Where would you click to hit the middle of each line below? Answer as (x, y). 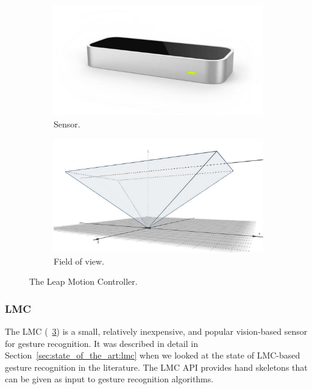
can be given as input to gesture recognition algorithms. (109, 379)
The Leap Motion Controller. (83, 281)
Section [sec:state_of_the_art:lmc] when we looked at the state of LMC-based (153, 355)
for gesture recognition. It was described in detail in (101, 343)
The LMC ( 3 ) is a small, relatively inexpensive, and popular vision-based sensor (156, 331)
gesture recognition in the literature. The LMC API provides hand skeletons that (156, 367)
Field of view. (79, 261)
